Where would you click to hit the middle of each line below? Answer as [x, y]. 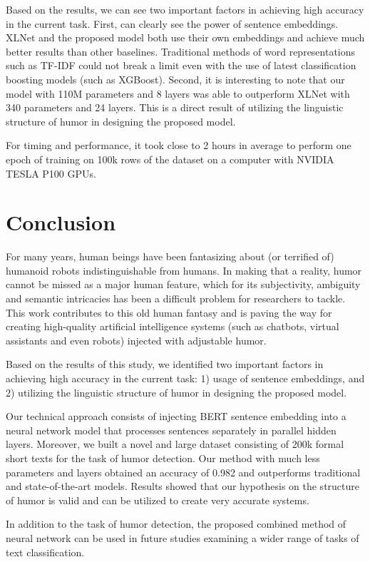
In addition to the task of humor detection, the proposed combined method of [176, 524]
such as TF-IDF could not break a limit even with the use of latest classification [181, 65]
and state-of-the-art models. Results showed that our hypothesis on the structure [183, 486]
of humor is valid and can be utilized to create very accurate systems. [158, 500]
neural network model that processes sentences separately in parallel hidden [171, 430]
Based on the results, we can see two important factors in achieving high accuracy [185, 9]
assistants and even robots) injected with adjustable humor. [136, 340]
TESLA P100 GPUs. [51, 173]
